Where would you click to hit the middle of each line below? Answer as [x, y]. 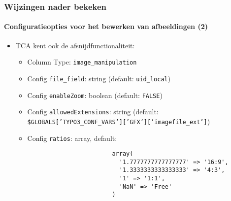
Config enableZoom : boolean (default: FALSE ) [95, 95]
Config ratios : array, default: [72, 138]
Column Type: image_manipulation [82, 62]
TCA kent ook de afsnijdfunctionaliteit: [75, 45]
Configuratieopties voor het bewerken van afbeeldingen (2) [106, 26]
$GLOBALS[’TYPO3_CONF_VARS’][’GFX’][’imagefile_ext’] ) [119, 121]
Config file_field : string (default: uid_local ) [99, 78]
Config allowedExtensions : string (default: [93, 112]
